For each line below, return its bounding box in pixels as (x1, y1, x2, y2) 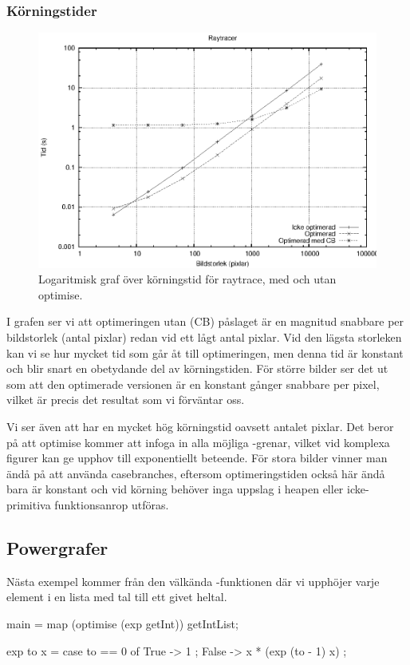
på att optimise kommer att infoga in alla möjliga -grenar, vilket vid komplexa (6, 433, 390, 450)
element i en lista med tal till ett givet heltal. (6, 588, 227, 605)
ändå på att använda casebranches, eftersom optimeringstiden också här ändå (6, 465, 385, 481)
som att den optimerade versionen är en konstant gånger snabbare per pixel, (6, 375, 380, 392)
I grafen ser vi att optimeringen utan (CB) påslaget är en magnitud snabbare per (6, 313, 404, 330)
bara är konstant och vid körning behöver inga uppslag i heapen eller (6, 481, 344, 497)
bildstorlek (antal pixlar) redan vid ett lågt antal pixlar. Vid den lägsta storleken (6, 328, 402, 345)
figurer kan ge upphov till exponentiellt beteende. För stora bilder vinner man (6, 449, 388, 466)
